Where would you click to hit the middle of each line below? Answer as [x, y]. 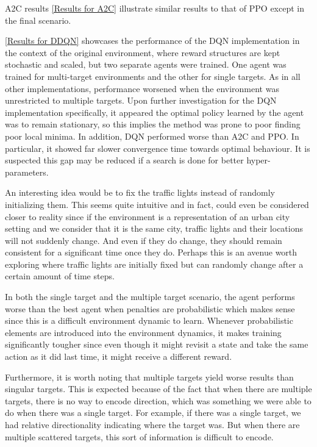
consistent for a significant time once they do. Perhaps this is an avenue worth [151, 252]
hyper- [258, 160]
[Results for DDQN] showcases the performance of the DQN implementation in [152, 41]
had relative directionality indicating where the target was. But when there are [152, 424]
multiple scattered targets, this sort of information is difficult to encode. [139, 436]
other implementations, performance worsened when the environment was [142, 88]
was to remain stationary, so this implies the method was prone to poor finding [153, 124]
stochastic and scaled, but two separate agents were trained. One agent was [146, 64]
